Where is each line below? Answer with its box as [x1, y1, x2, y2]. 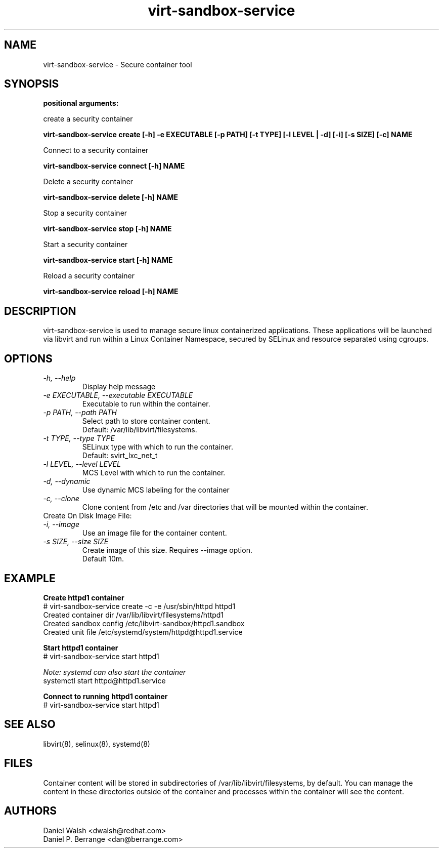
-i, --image [43, 520, 80, 529]
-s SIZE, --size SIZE [43, 537, 109, 546]
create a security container [43, 114, 133, 124]
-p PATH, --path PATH [43, 408, 117, 417]
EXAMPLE [4, 572, 56, 585]
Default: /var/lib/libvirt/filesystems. [82, 425, 197, 434]
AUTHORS [4, 804, 57, 818]
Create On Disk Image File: [43, 511, 132, 520]
